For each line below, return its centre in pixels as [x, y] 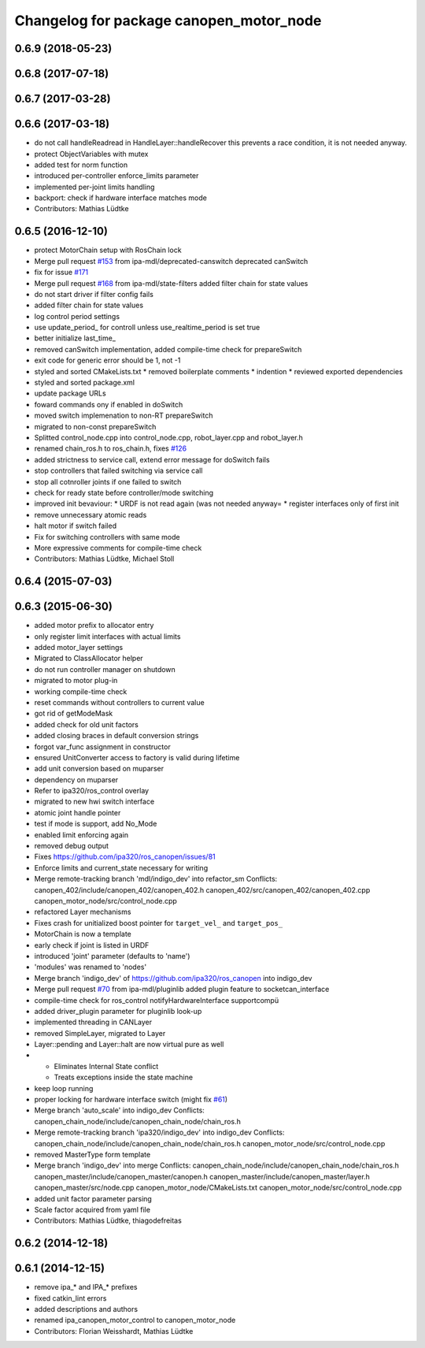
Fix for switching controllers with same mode [107, 537]
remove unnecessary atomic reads [91, 514]
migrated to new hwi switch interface [94, 802]
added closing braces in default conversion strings [116, 736]
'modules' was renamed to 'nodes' [91, 967]
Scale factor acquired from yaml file [92, 1209]
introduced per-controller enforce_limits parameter [116, 176]
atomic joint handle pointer [78, 812]
